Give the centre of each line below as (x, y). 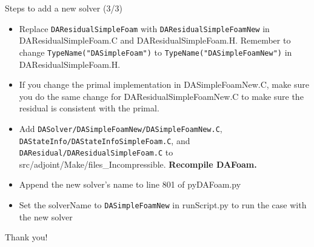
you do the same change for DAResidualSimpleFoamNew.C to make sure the (161, 96)
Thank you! (26, 237)
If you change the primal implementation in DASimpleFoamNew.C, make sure (164, 84)
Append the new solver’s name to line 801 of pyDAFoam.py (130, 184)
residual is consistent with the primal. (89, 108)
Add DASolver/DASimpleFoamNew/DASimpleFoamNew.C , (121, 128)
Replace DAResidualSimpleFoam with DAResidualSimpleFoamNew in (144, 28)
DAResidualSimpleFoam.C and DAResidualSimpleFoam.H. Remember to (155, 40)
